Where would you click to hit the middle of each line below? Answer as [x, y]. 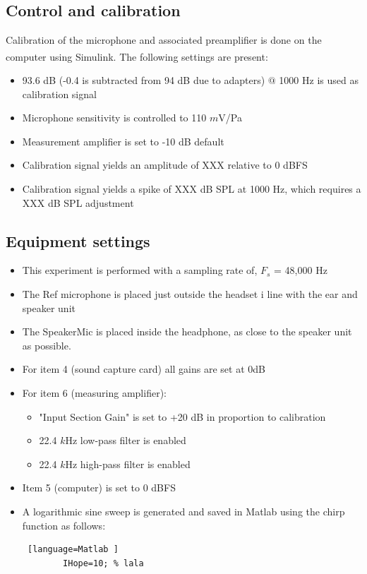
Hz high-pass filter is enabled [128, 464]
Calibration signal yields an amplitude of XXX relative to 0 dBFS [165, 165]
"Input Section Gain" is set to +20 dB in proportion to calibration [182, 416]
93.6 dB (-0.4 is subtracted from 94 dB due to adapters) [144, 80]
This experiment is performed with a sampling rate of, [140, 270]
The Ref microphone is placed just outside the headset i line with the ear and [190, 294]
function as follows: [64, 525]
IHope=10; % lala [103, 563]
